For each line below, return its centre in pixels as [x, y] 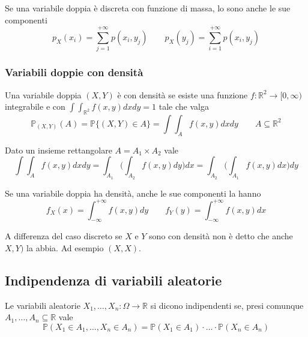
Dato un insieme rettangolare [59, 150]
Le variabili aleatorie [43, 305]
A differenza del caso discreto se [64, 236]
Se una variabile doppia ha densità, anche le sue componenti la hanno [133, 193]
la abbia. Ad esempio [65, 248]
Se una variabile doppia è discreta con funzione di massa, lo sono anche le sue [148, 8]
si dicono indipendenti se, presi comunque [227, 305]
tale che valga [184, 106]
